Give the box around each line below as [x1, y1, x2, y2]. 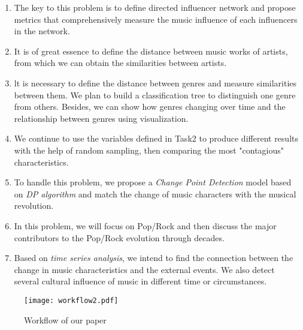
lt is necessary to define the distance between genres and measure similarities [14, 76, 297, 89]
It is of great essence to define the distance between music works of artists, [14, 44, 288, 57]
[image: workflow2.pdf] [24, 296, 119, 305]
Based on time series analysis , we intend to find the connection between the [14, 251, 293, 264]
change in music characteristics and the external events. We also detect [14, 263, 275, 275]
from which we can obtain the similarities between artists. [14, 56, 227, 69]
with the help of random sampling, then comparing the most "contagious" [14, 143, 284, 156]
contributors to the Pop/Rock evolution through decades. [14, 231, 225, 244]
